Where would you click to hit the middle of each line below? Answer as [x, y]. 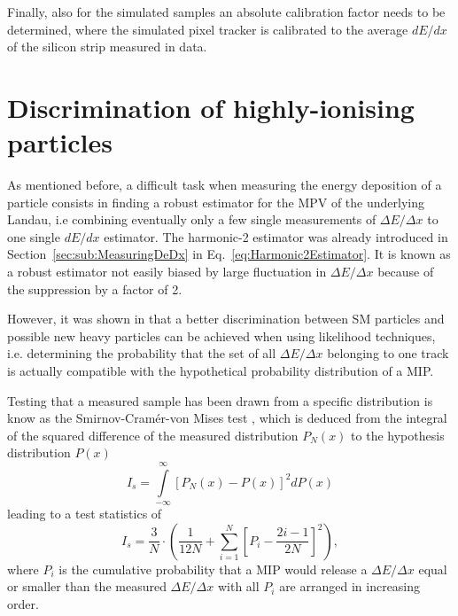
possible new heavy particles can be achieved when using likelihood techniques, [221, 335]
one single [34, 236]
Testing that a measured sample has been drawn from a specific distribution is [220, 400]
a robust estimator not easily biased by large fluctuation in [167, 272]
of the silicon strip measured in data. [107, 47]
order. [23, 603]
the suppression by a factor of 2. [95, 289]
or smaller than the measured [87, 586]
